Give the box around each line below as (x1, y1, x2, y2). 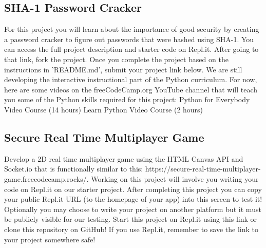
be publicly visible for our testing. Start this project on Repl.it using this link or (4, 214, 257, 224)
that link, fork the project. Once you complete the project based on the (4, 53, 229, 64)
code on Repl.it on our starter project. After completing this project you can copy (4, 183, 262, 194)
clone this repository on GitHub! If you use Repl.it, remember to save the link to (4, 223, 259, 234)
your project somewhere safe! (4, 234, 96, 244)
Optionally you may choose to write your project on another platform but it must (4, 203, 261, 214)
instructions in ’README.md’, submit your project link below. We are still (4, 64, 242, 74)
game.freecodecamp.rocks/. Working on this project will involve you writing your (4, 173, 259, 184)
